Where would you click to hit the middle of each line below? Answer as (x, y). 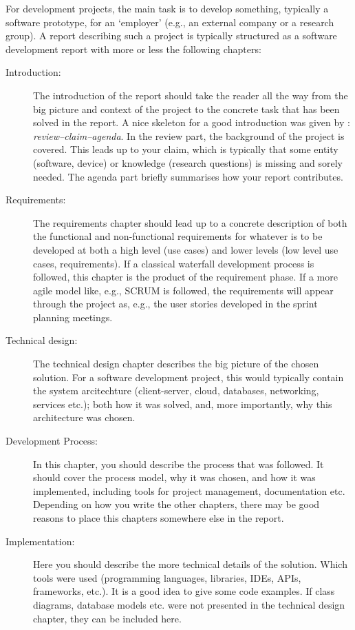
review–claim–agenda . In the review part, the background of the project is (189, 135)
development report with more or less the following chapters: (133, 49)
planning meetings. (73, 317)
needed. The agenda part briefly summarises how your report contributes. (188, 176)
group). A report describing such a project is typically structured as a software (171, 35)
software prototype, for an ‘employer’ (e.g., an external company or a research (170, 22)
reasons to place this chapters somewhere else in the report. (159, 518)
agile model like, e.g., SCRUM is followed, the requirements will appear (183, 290)
